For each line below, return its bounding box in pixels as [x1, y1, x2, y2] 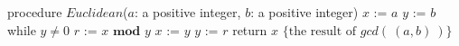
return [232, 20, 267, 39]
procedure [7, 3, 62, 21]
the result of [288, 24, 357, 38]
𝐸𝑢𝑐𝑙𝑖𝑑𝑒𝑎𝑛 [66, 7, 124, 20]
